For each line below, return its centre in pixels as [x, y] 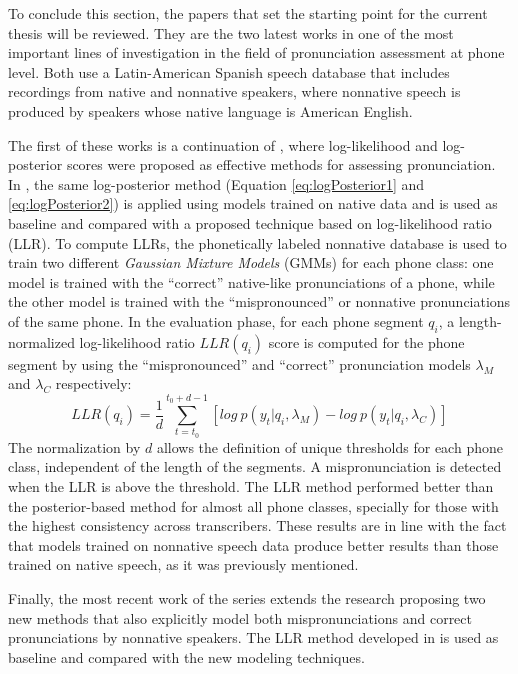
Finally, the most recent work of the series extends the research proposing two [247, 597]
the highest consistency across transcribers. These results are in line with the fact [257, 525]
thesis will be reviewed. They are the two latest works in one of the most [231, 32]
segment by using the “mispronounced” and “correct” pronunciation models [239, 363]
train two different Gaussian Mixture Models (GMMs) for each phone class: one [251, 262]
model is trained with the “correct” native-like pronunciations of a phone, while [251, 281]
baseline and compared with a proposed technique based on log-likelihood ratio [250, 222]
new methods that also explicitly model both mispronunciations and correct [240, 617]
